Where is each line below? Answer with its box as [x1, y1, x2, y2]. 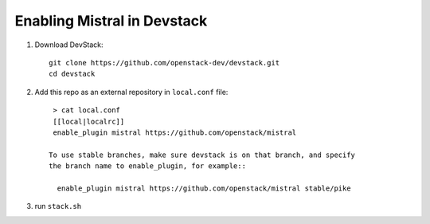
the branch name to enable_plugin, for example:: [49, 162, 247, 171]
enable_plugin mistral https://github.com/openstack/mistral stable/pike [57, 183, 351, 193]
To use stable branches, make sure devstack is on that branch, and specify [49, 150, 356, 159]
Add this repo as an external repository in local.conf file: [34, 87, 229, 96]
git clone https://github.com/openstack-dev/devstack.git [49, 58, 280, 67]
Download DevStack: [34, 40, 104, 49]
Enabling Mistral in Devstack [14, 12, 208, 29]
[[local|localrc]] [53, 116, 125, 126]
